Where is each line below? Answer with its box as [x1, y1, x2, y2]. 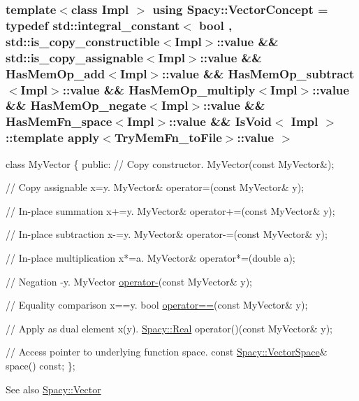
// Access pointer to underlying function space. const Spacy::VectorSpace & [6, 344, 328, 359]
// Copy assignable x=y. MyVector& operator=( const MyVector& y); [6, 180, 305, 195]
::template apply [6, 129, 100, 146]
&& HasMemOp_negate [6, 97, 147, 114]
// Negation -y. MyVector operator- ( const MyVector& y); [6, 274, 253, 288]
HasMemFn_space [6, 113, 112, 130]
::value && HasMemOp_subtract [162, 64, 355, 82]
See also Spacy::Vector [6, 381, 101, 396]
